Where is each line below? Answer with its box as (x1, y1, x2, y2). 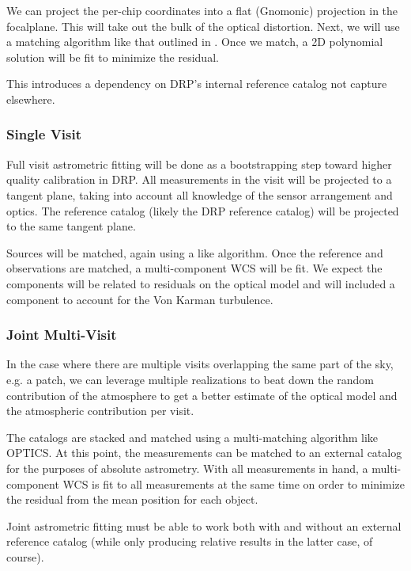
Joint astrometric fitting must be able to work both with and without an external (6, 517, 402, 534)
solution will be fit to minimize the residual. (6, 48, 219, 65)
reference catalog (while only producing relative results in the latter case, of (6, 533, 373, 550)
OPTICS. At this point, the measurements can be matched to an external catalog (6, 444, 402, 461)
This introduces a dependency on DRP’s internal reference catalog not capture (6, 75, 387, 92)
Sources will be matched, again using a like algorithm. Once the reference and (6, 244, 383, 261)
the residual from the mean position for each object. (6, 491, 258, 508)
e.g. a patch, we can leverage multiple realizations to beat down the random (6, 371, 374, 387)
